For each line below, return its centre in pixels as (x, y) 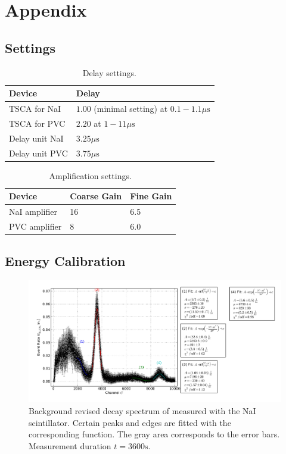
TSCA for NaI (35, 109)
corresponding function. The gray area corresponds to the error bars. (154, 434)
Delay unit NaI (36, 138)
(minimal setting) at (131, 109)
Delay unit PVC (38, 153)
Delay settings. (109, 72)
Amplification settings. (90, 175)
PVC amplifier (35, 226)
